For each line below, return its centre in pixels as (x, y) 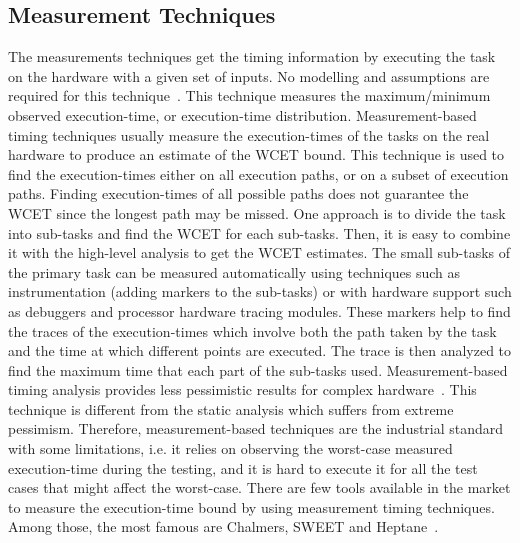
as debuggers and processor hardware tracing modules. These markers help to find (259, 310)
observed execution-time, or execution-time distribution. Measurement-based (242, 114)
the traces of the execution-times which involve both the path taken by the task (252, 330)
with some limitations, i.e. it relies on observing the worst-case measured (230, 448)
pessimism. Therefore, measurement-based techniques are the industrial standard (256, 428)
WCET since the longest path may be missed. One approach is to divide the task (257, 212)
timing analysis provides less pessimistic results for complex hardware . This (242, 389)
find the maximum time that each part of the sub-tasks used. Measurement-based (258, 369)
